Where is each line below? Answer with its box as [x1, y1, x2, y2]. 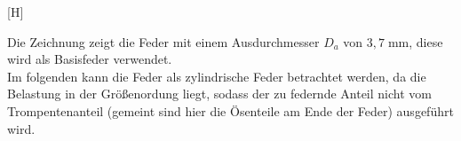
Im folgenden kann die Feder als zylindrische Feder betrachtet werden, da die [7, 67, 426, 85]
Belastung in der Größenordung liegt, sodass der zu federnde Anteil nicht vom [7, 84, 432, 103]
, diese [409, 32, 443, 51]
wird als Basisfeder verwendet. [7, 50, 172, 68]
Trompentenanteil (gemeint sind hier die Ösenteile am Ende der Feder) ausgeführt [7, 101, 454, 120]
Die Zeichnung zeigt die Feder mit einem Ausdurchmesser [7, 32, 320, 51]
